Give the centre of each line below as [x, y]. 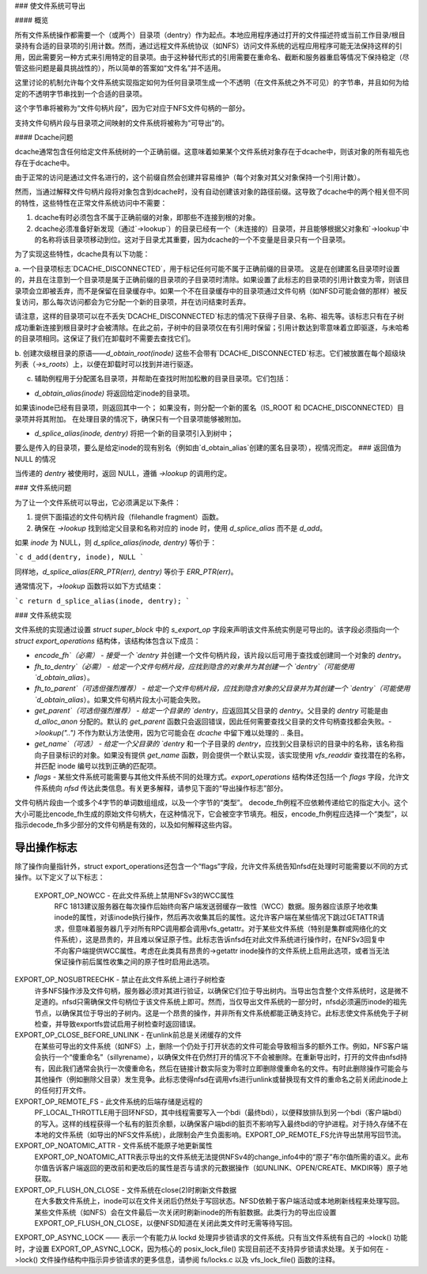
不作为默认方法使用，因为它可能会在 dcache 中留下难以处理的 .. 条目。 [193, 732]
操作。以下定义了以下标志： [60, 877]
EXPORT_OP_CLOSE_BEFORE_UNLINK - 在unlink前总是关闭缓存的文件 [128, 1035]
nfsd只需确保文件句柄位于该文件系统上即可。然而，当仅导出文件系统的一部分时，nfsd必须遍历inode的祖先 [234, 1002]
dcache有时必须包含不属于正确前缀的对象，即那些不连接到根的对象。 [147, 217]
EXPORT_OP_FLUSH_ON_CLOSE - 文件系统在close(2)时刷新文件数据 [126, 1189]
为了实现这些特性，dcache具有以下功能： [82, 254]
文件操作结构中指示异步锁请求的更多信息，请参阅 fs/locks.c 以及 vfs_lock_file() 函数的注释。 [190, 1260]
